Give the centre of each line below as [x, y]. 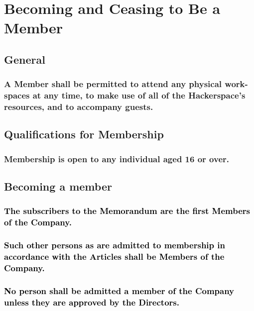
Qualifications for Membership [84, 134]
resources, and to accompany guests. [79, 107]
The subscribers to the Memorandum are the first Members [127, 211]
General [25, 59]
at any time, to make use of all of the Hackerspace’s [139, 95]
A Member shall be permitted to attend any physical [113, 84]
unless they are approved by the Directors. [92, 302]
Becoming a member [58, 186]
